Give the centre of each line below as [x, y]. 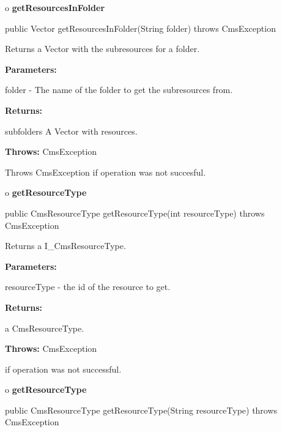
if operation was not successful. [63, 369]
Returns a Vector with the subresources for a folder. [102, 49]
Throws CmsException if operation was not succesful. [106, 172]
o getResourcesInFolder [55, 7]
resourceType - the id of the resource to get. [88, 287]
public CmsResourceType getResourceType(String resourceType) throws [141, 410]
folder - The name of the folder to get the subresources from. [119, 90]
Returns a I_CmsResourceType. [65, 246]
